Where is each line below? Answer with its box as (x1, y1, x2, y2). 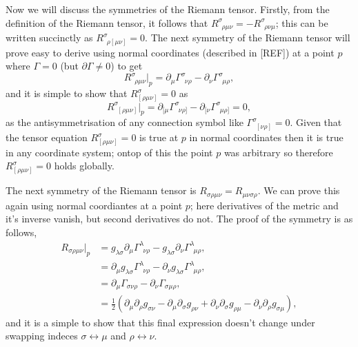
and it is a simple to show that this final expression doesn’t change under (6, 315, 315, 329)
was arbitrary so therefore (223, 145, 333, 159)
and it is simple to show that (6, 86, 128, 101)
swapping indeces (6, 328, 78, 343)
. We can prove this (257, 183, 340, 198)
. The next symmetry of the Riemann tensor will (145, 30, 350, 45)
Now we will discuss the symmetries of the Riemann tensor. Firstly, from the (6, 2, 330, 16)
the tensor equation (6, 130, 88, 145)
